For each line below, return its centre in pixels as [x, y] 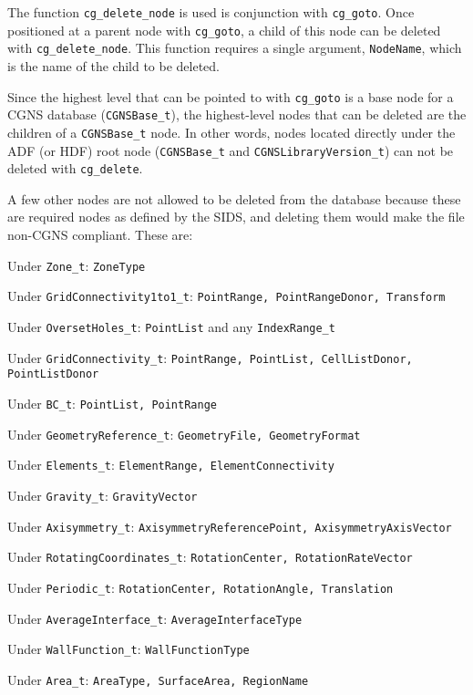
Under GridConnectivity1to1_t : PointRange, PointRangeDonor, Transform [226, 296]
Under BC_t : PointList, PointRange [112, 403]
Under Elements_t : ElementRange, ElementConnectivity [171, 465]
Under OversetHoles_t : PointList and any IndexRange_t [171, 326]
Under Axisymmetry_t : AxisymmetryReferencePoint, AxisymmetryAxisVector [230, 526]
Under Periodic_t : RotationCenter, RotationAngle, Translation [201, 587]
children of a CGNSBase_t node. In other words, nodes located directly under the [231, 132]
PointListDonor [53, 374]
